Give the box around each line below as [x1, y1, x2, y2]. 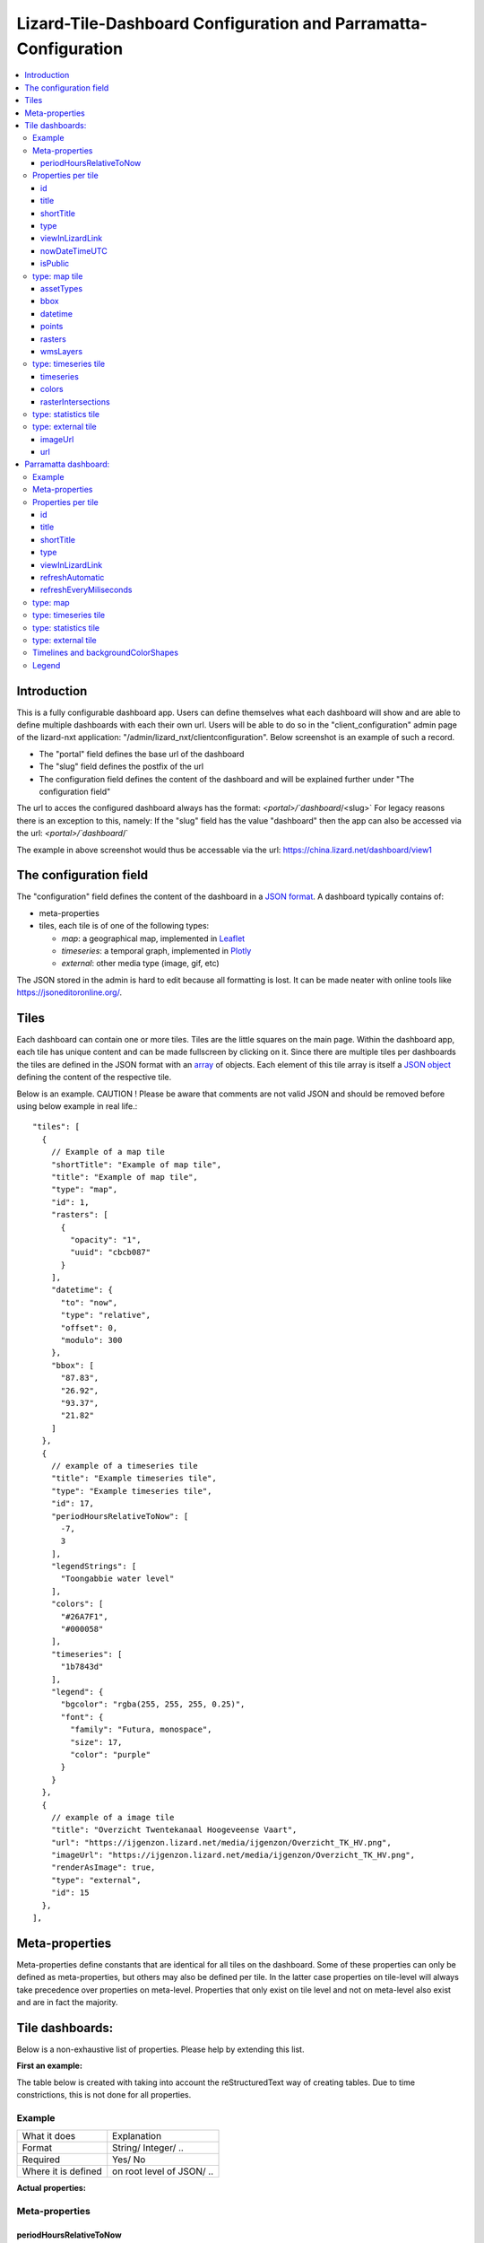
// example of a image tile [50, 1812, 175, 1822]
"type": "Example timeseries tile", [50, 1486, 212, 1496]
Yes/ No [112, 2153, 146, 2166]
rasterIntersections [40, 396, 111, 407]
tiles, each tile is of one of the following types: [39, 921, 210, 931]
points [40, 321, 64, 332]
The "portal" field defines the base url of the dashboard [39, 748, 245, 759]
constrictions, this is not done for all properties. [16, 2090, 192, 2100]
